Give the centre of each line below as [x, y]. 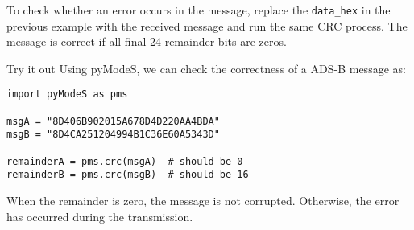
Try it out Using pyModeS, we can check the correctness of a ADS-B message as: [206, 68]
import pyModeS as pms [67, 94]
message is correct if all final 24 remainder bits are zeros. [147, 41]
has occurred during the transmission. [100, 216]
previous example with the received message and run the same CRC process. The [207, 25]
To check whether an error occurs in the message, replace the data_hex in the [199, 10]
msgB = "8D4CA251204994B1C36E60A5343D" [113, 135]
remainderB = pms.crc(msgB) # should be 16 [128, 175]
